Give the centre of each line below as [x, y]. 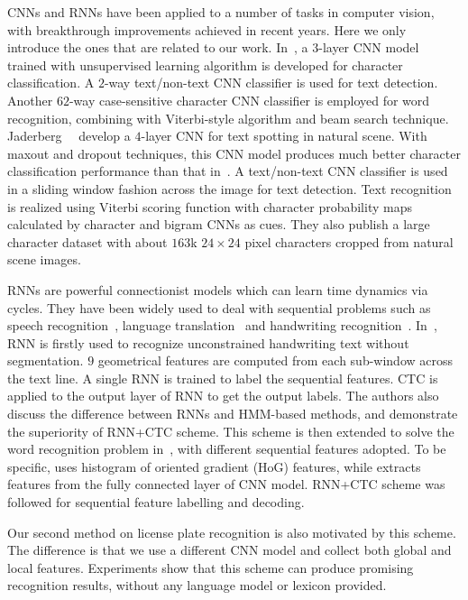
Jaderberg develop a [69, 136]
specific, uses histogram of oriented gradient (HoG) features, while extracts [214, 466]
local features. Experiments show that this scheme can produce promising [211, 567]
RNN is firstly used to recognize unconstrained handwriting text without [208, 342]
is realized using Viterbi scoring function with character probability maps [210, 206]
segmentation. [46, 360]
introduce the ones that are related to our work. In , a [158, 47]
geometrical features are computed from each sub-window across [275, 360]
